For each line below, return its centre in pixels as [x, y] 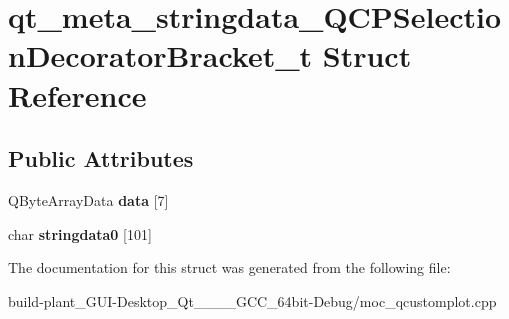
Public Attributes [101, 158]
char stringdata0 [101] [80, 233]
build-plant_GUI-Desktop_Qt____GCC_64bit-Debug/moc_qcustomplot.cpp [252, 300]
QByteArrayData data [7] [88, 199]
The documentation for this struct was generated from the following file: [229, 267]
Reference [77, 94]
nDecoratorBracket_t [160, 55]
